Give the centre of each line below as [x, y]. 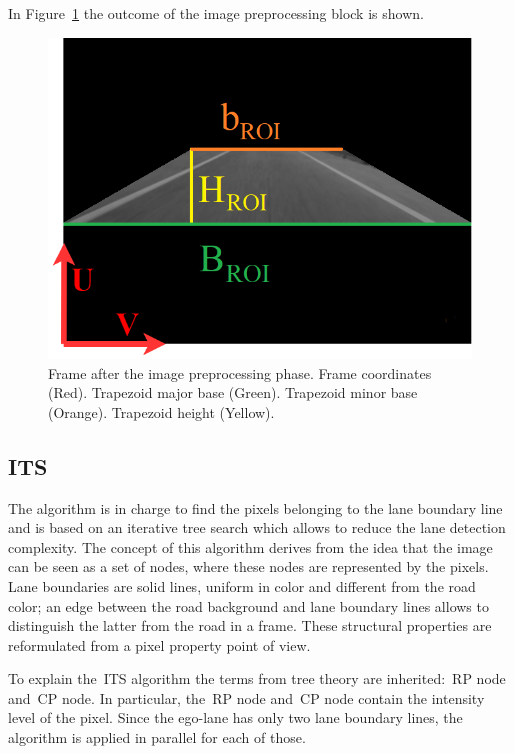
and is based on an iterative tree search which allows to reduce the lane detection [257, 527]
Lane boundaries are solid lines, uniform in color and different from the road [242, 585]
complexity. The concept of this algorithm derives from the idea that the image [250, 546]
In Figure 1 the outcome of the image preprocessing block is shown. [216, 13]
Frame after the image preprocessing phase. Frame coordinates [240, 372]
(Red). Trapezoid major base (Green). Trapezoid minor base [233, 392]
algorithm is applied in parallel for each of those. [157, 737]
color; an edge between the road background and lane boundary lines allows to [248, 605]
